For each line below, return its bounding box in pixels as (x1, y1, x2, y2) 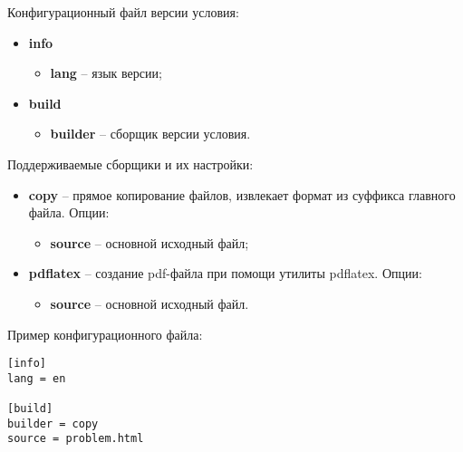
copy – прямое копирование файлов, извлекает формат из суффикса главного (28, 185, 456, 204)
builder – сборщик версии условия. (50, 124, 251, 143)
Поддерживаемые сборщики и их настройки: (7, 154, 254, 173)
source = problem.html (7, 432, 144, 446)
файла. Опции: (28, 203, 110, 222)
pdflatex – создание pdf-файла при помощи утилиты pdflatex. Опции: (28, 264, 422, 283)
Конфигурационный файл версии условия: (7, 3, 239, 21)
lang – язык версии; (50, 63, 162, 82)
